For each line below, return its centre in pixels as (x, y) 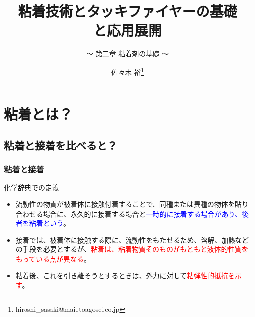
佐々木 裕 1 (127, 71)
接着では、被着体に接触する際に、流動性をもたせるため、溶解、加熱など (132, 239)
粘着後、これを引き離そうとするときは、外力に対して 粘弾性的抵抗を (125, 275)
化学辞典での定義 (31, 187)
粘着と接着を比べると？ (61, 145)
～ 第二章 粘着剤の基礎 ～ (127, 54)
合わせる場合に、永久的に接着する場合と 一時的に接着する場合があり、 (128, 213)
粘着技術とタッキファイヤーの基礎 (127, 11)
